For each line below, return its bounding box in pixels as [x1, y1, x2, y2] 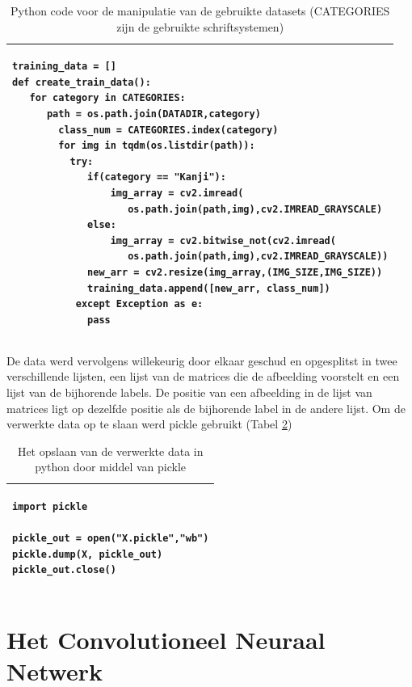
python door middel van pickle [35, 458, 187, 475]
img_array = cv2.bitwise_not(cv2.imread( [110, 234, 336, 247]
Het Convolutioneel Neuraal [6, 622, 326, 655]
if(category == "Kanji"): [87, 171, 226, 183]
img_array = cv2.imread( [110, 187, 244, 199]
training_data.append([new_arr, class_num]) [87, 282, 330, 294]
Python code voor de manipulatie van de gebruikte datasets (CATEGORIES [10, 2, 390, 19]
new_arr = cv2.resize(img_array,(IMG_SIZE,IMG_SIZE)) [87, 266, 383, 278]
